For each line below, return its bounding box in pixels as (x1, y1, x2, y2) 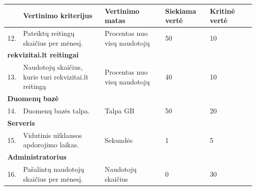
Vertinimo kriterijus (23, 10, 93, 21)
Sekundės (104, 135, 133, 145)
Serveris (7, 117, 35, 128)
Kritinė (210, 5, 235, 16)
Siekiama (165, 5, 196, 16)
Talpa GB (104, 106, 134, 116)
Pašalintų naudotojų (23, 164, 84, 174)
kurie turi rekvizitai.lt (23, 71, 89, 81)
